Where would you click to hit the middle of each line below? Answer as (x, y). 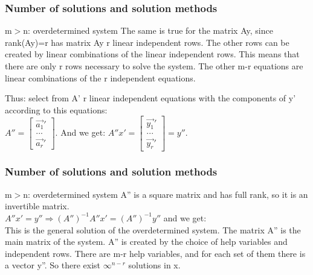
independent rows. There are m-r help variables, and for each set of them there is (155, 253)
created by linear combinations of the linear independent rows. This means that (152, 54)
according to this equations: (56, 109)
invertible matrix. (37, 206)
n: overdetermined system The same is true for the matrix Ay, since (148, 30)
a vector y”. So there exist (53, 265)
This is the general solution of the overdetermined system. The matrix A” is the (153, 229)
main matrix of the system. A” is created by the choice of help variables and (146, 242)
